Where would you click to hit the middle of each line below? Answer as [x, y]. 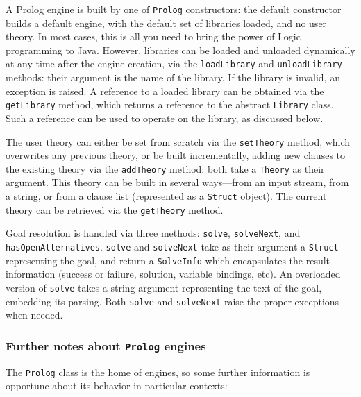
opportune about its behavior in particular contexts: [117, 386]
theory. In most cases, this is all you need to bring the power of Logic [153, 36]
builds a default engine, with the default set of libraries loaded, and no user [166, 23]
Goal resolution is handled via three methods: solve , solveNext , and [153, 233]
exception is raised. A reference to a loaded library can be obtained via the [165, 91]
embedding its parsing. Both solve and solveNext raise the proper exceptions [173, 301]
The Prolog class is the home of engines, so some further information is [158, 372]
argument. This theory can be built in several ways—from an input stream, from [177, 182]
